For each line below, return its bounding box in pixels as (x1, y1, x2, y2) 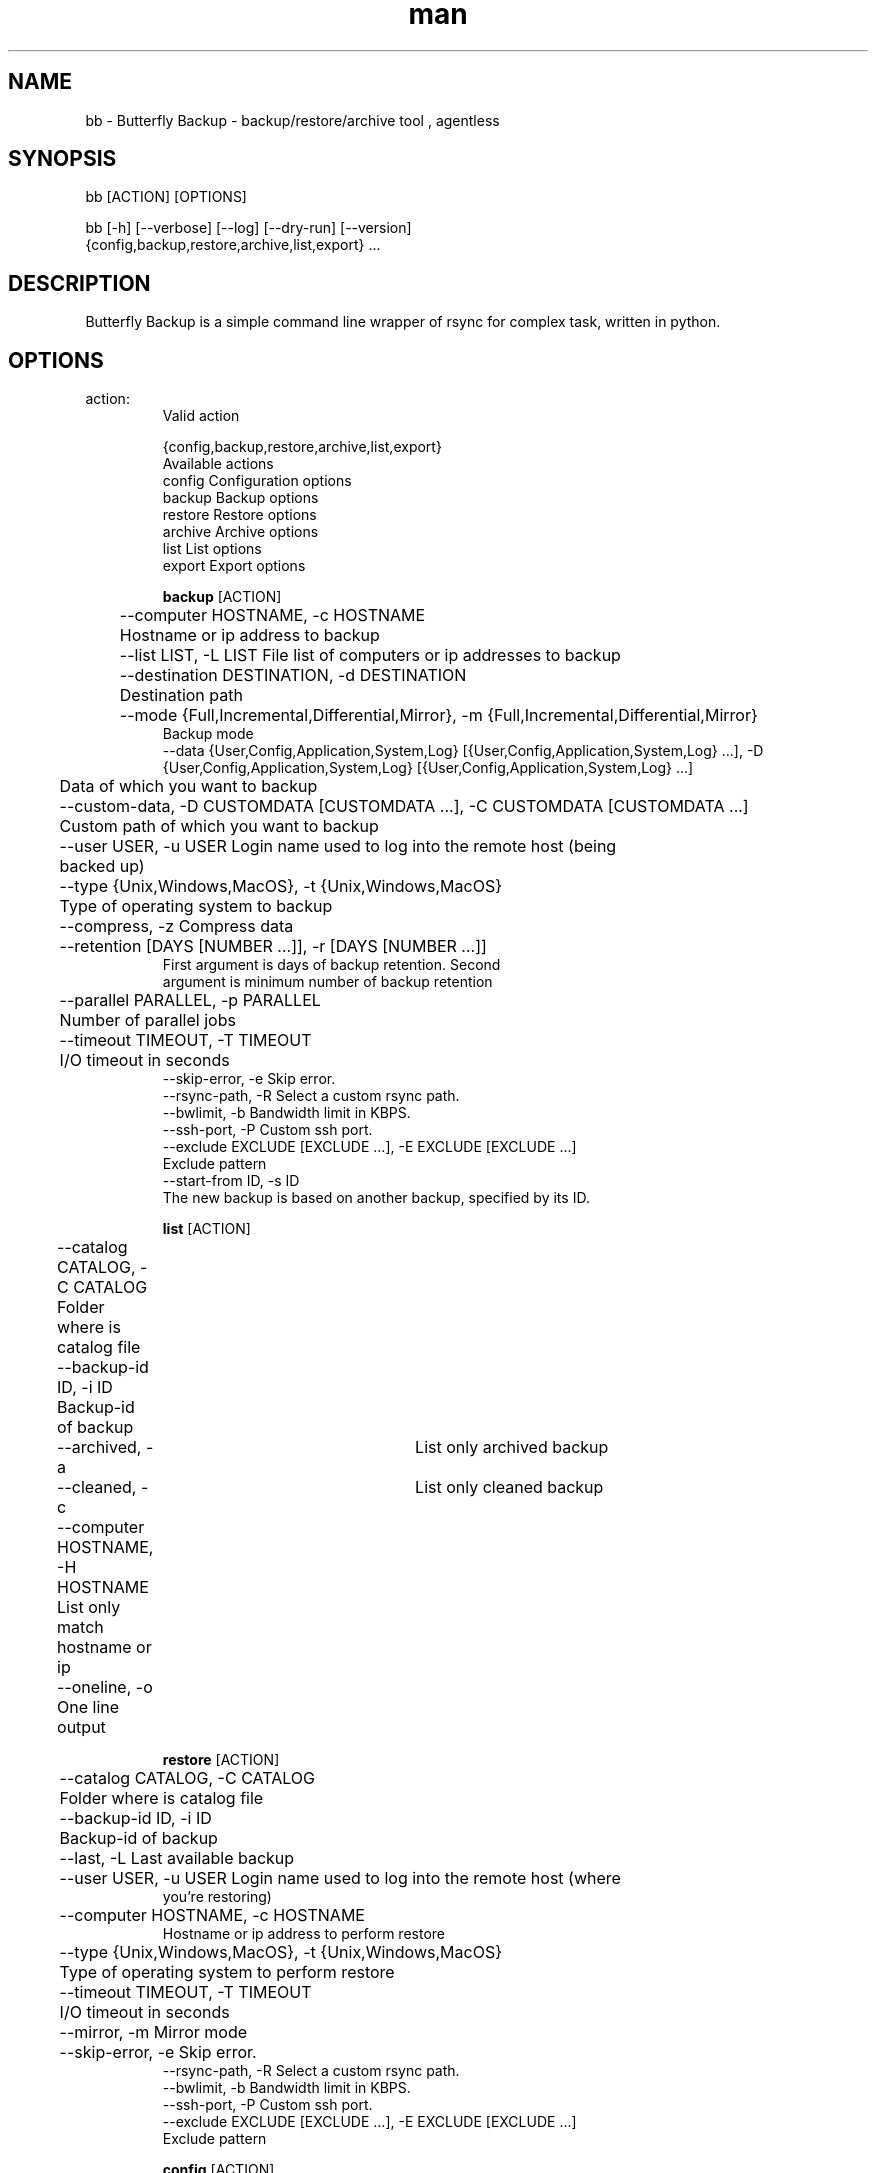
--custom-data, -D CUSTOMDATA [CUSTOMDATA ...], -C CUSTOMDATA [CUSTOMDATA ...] (59, 796, 749, 817)
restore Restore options (162, 506, 317, 524)
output (57, 1717, 106, 1738)
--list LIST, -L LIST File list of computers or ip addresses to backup (119, 645, 621, 666)
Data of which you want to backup (59, 776, 318, 797)
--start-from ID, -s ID (162, 1172, 300, 1190)
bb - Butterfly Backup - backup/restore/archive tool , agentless (85, 111, 500, 129)
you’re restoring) (162, 1888, 272, 1906)
